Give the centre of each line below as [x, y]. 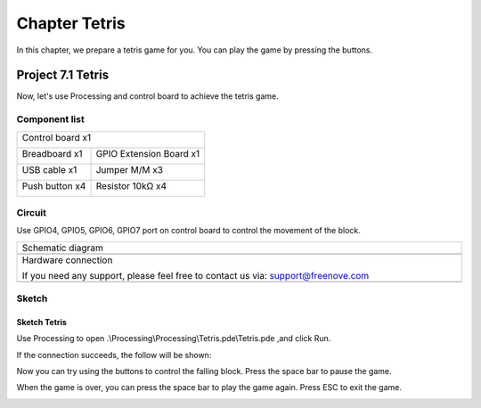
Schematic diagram [63, 248]
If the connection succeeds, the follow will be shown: [114, 355]
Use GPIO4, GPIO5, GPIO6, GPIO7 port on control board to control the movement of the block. [188, 231]
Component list [50, 119]
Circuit [32, 212]
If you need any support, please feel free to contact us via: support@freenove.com [196, 275]
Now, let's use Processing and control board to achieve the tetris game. [148, 96]
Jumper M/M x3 [130, 169]
